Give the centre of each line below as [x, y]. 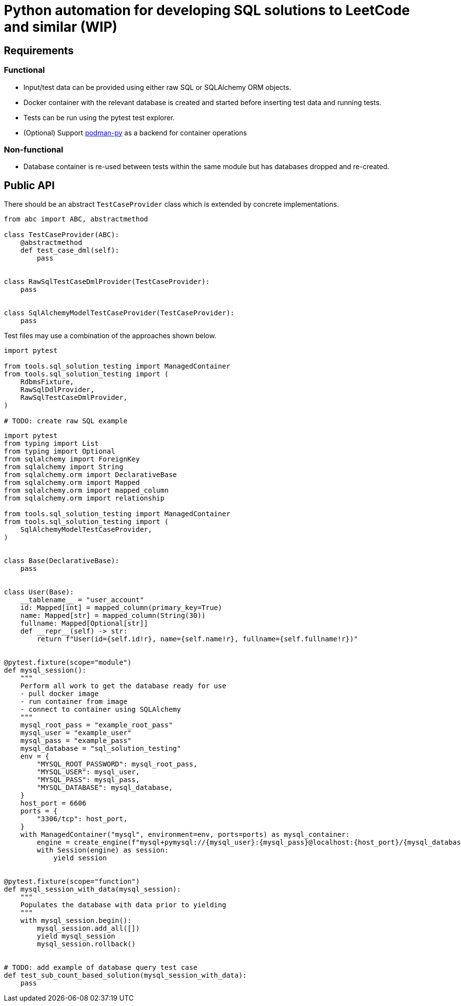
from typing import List [51, 444]
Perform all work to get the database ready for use [123, 686]
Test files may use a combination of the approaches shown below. [110, 336]
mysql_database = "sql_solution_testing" [101, 749]
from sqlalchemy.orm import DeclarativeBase [91, 475]
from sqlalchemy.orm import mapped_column [86, 491]
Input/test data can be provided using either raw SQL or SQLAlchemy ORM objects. [157, 87]
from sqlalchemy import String [64, 467]
